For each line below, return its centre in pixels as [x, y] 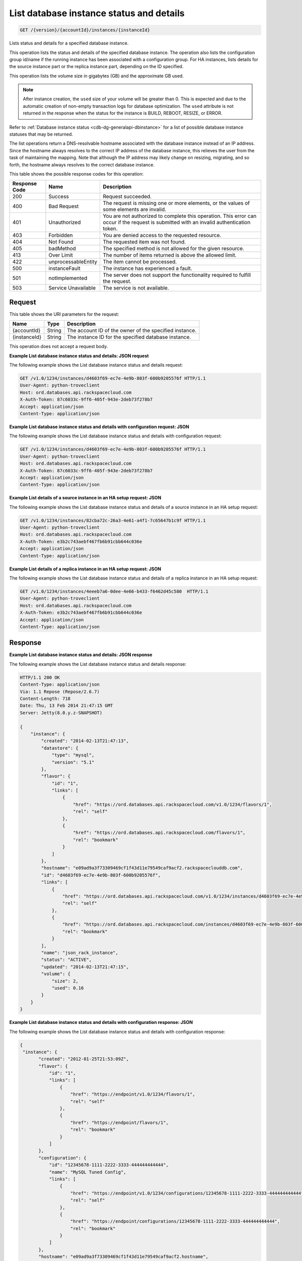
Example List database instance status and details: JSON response [81, 655]
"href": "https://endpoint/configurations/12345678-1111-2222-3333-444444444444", [175, 1221]
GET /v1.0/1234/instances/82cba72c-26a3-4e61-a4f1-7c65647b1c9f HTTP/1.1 [113, 520]
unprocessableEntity [73, 262]
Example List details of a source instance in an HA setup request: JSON [85, 498]
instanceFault [64, 268]
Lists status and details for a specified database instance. [69, 43]
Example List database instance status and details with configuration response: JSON [101, 1022]
